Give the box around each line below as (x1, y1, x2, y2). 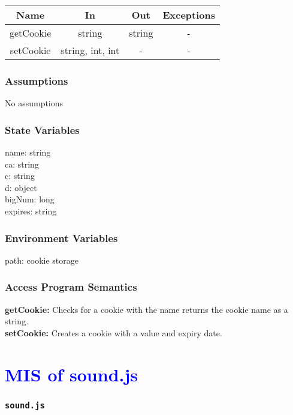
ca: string (5, 157, 39, 170)
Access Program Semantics (5, 279, 137, 294)
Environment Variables (5, 230, 118, 245)
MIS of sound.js (5, 362, 138, 386)
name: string (5, 146, 51, 159)
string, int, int (61, 43, 120, 57)
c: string (5, 169, 35, 182)
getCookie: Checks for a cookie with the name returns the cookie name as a (5, 303, 288, 315)
